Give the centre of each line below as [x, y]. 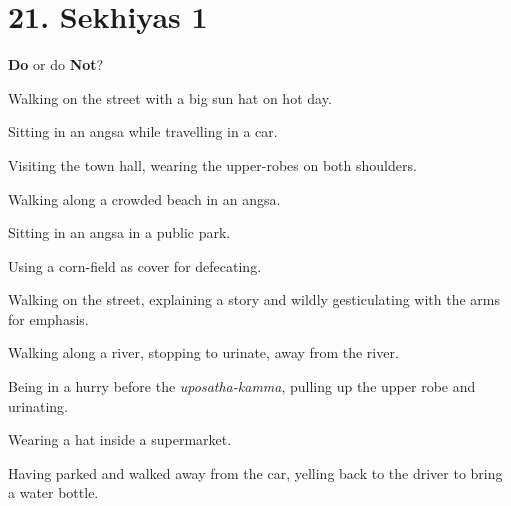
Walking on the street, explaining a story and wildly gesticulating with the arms [254, 299]
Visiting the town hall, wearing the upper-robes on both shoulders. [212, 164]
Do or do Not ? [56, 64]
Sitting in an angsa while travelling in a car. [143, 131]
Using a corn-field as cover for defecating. [135, 265]
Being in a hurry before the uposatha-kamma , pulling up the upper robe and [242, 386]
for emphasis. [48, 318]
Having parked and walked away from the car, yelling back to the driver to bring [255, 472]
